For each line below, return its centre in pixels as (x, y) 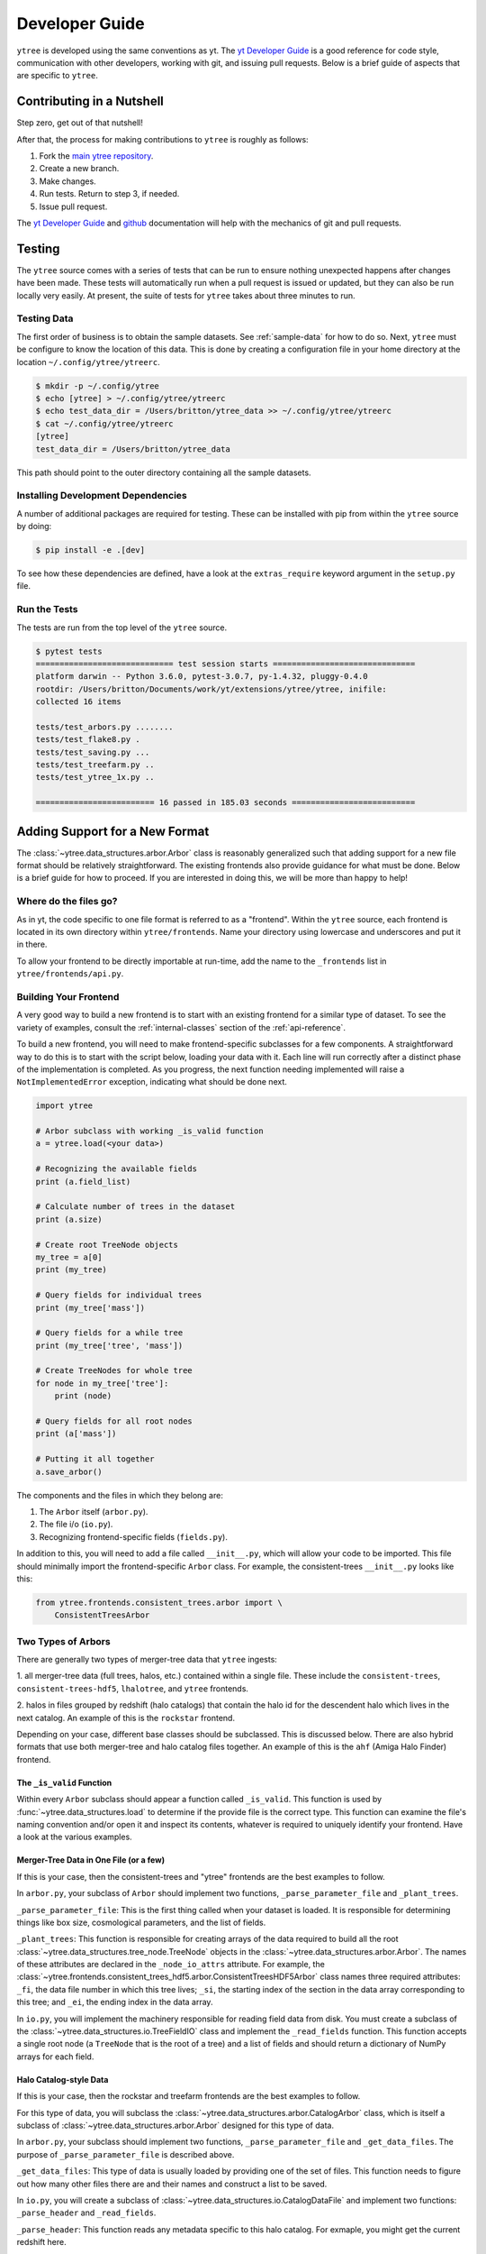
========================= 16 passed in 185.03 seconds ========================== (225, 803)
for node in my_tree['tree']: (102, 1383)
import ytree (64, 1106)
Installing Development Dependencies (102, 496)
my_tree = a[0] (69, 1257)
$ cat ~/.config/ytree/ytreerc (105, 423)
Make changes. (67, 181)
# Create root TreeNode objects (107, 1245)
